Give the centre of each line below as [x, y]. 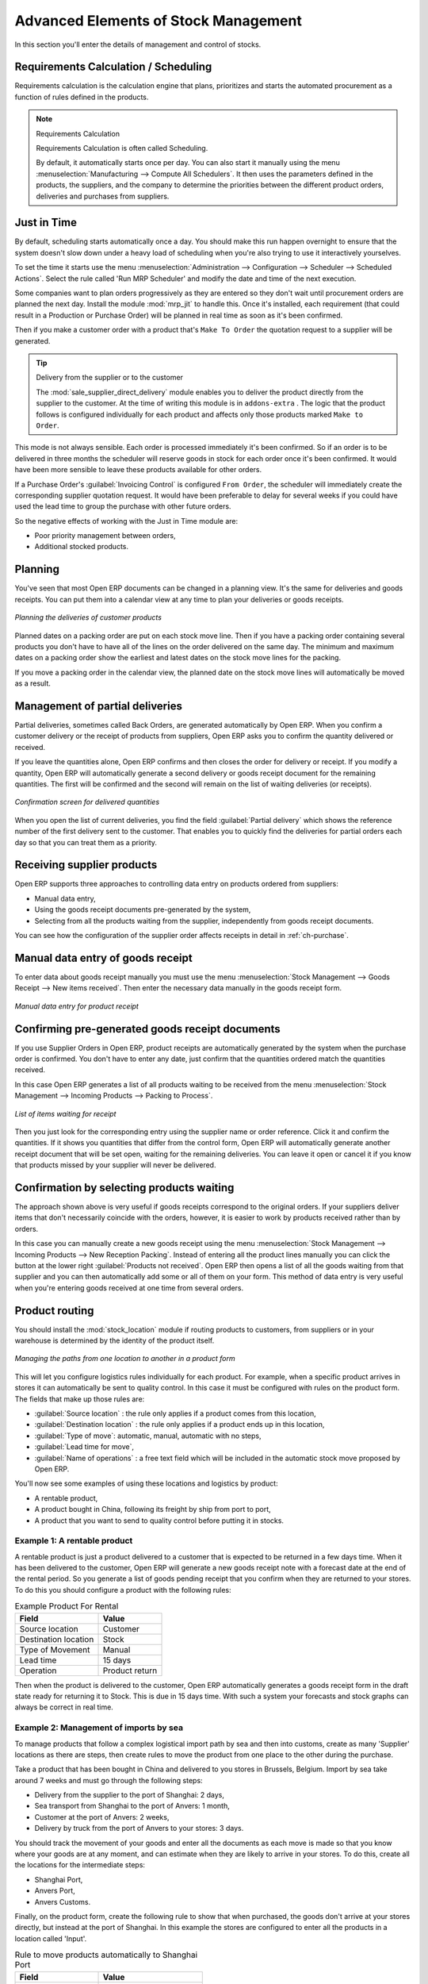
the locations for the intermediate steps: [80, 1865]
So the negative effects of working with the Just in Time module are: [126, 521]
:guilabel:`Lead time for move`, [84, 1447]
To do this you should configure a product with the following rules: [123, 1590]
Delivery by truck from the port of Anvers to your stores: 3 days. [139, 1828]
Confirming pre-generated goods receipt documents [147, 1029]
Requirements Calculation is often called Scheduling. [122, 148]
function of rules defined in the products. [82, 97]
